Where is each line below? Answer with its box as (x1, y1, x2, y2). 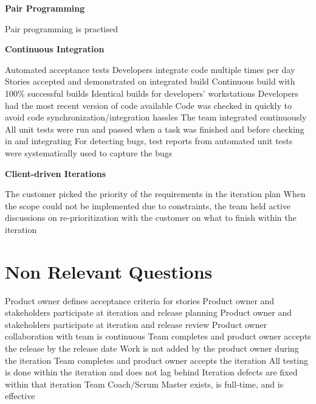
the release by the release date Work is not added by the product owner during (5, 342, 299, 354)
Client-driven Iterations (5, 167, 106, 179)
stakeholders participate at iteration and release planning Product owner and (5, 306, 292, 319)
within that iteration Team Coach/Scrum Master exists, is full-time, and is (5, 377, 284, 390)
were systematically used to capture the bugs (5, 146, 173, 159)
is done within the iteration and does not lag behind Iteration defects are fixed (5, 366, 298, 378)
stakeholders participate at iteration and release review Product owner (5, 318, 267, 330)
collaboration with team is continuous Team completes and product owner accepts (5, 330, 311, 343)
